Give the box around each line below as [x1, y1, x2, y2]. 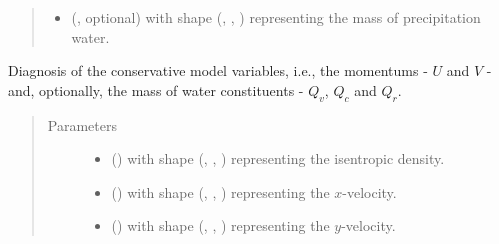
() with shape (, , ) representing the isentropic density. [111, 148, 445, 169]
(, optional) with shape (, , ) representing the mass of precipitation [71, 7, 481, 27]
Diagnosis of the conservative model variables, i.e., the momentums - [8, 60, 428, 81]
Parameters [47, 114, 117, 135]
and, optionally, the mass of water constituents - [8, 79, 304, 100]
